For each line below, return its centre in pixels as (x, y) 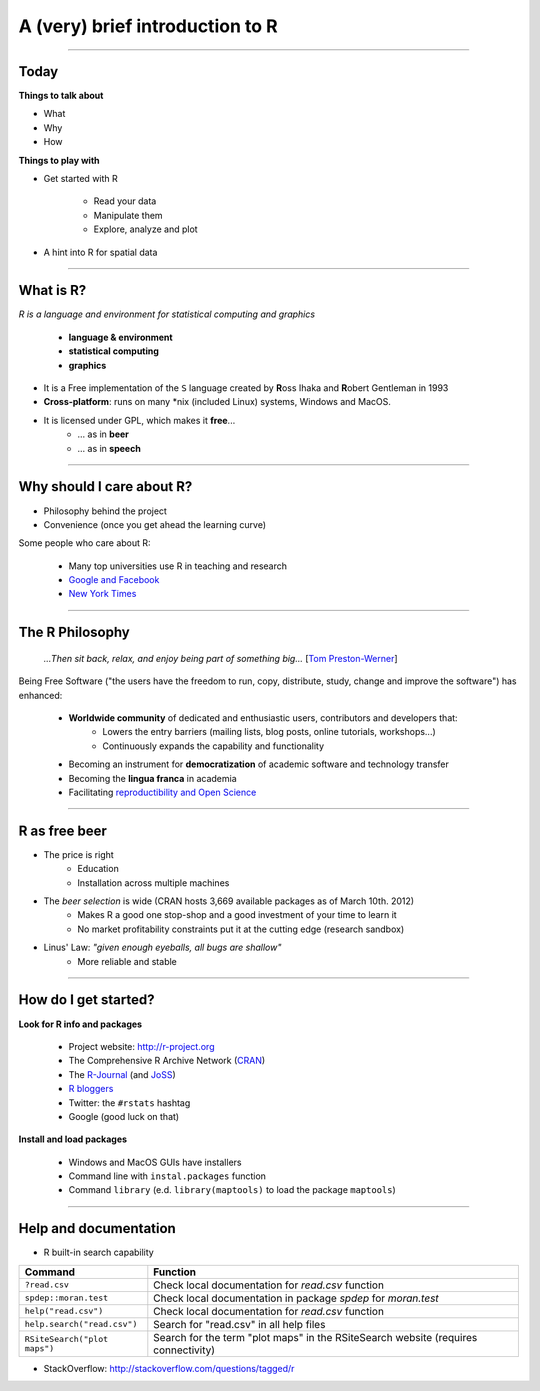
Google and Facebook (114, 580)
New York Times (102, 594)
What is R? (52, 290)
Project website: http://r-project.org (141, 1046)
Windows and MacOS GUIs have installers (155, 1162)
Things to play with (59, 160)
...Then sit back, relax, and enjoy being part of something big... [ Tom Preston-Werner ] (221, 658)
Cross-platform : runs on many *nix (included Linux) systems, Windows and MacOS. (217, 402)
